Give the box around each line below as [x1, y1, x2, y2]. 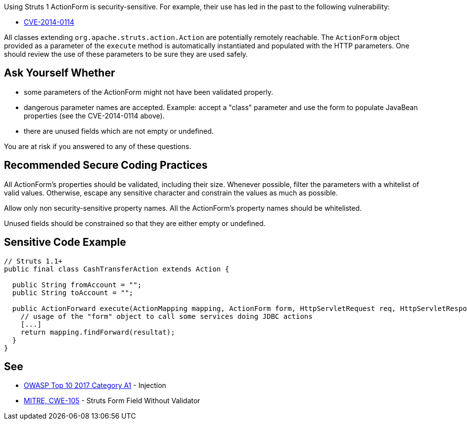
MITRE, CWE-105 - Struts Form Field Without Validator [24, 396, 200, 405]
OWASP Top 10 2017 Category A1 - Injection [24, 381, 166, 390]
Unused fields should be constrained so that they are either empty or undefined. [4, 219, 266, 228]
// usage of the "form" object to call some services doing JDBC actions [20, 312, 313, 320]
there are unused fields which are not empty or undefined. [24, 126, 214, 135]
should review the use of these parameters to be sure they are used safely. [4, 50, 248, 58]
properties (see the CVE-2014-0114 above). [24, 111, 165, 120]
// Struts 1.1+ [4, 257, 63, 265]
